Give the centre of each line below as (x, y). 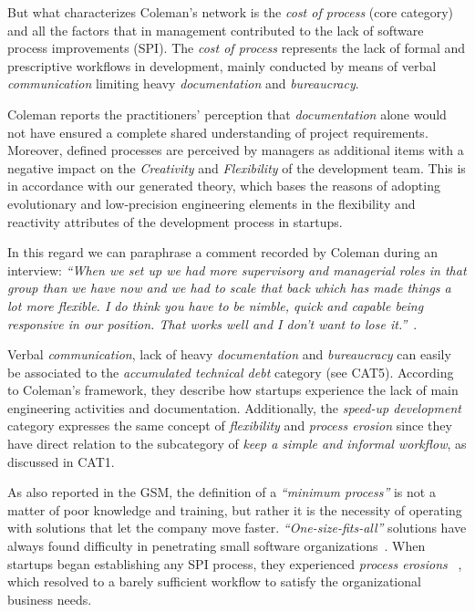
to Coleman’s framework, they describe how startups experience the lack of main (233, 390)
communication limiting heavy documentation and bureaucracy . (183, 83)
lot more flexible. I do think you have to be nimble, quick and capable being (216, 305)
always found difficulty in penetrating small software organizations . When (217, 546)
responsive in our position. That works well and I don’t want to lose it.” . (212, 323)
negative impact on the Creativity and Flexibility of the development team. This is (237, 167)
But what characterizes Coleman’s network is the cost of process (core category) (231, 12)
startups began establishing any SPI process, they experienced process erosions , (235, 563)
